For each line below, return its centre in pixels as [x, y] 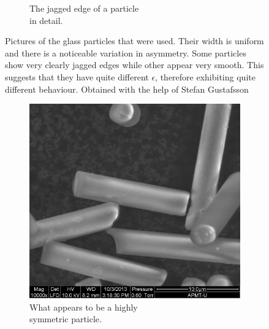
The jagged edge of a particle [84, 8]
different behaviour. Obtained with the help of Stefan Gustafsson [127, 89]
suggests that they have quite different [77, 76]
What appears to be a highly [84, 307]
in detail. [46, 20]
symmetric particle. [66, 319]
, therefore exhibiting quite [205, 76]
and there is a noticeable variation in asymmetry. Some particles [126, 52]
